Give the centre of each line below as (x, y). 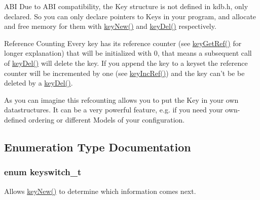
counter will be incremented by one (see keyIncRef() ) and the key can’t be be (124, 73)
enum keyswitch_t (43, 172)
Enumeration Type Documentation (98, 147)
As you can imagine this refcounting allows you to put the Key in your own (121, 99)
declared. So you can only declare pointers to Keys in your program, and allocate (130, 16)
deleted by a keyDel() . (39, 83)
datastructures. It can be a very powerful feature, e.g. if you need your (114, 110)
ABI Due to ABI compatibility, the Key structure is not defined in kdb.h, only (126, 6)
